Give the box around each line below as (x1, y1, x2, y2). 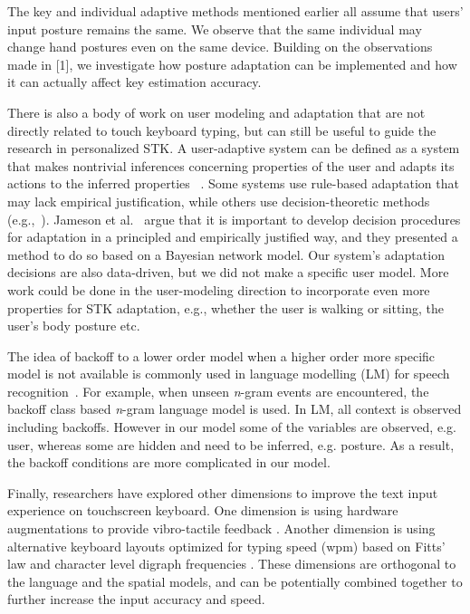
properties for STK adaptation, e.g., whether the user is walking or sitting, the (7, 298, 445, 317)
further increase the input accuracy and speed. (7, 590, 265, 609)
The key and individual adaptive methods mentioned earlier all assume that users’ (7, 2, 464, 20)
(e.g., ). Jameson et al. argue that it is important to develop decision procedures (7, 209, 461, 228)
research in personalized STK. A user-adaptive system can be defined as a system (7, 139, 460, 158)
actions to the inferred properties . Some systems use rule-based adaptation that (7, 174, 459, 193)
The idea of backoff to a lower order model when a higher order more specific (7, 346, 436, 365)
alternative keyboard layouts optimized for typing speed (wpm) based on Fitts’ (7, 536, 446, 555)
